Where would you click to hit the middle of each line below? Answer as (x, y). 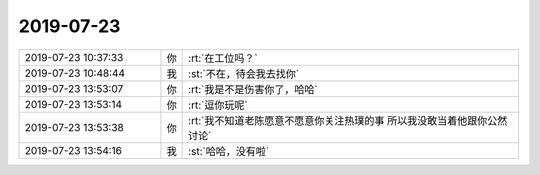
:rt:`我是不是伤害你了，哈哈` (253, 89)
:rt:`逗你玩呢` (218, 105)
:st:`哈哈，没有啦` (229, 151)
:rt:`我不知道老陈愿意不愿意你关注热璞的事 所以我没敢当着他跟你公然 (348, 120)
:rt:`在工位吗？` (223, 58)
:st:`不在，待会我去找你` (244, 73)
